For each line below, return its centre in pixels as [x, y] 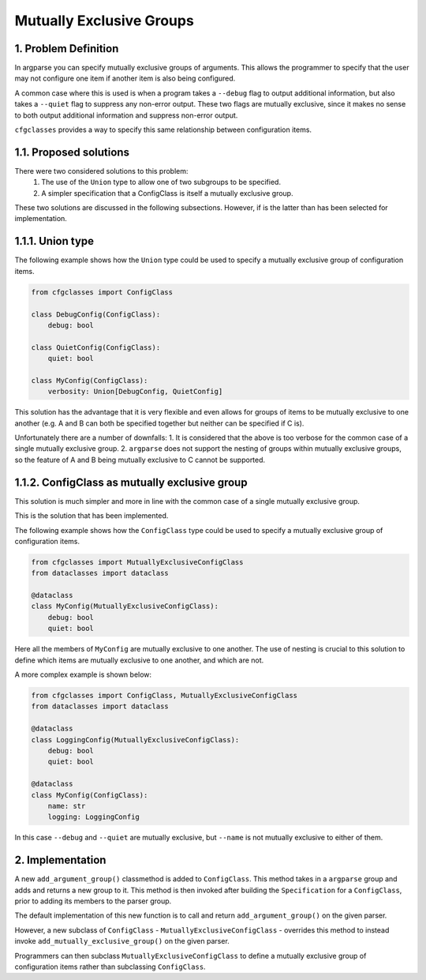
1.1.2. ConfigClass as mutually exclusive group [131, 482]
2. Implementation [60, 860]
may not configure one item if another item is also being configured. [125, 78]
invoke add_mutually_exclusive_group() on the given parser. [122, 941]
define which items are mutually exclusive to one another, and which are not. [139, 660]
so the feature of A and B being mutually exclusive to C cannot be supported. [140, 460]
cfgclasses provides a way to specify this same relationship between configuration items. [163, 130]
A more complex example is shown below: [83, 674]
